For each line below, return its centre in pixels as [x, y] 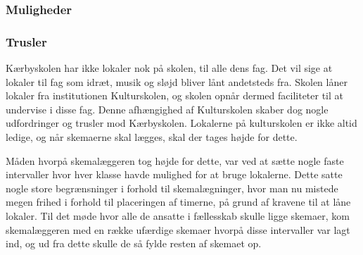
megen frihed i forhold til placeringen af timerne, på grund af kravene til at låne [178, 202]
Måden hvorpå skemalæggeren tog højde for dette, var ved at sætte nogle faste [175, 160]
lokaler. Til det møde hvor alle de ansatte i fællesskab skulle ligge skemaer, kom [178, 216]
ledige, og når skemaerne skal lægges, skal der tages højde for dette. [152, 137]
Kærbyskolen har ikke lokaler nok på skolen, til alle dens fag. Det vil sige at [169, 68]
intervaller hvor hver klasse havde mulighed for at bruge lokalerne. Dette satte [174, 174]
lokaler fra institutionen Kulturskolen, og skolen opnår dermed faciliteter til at [175, 95]
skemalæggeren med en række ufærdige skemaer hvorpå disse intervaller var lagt [178, 229]
